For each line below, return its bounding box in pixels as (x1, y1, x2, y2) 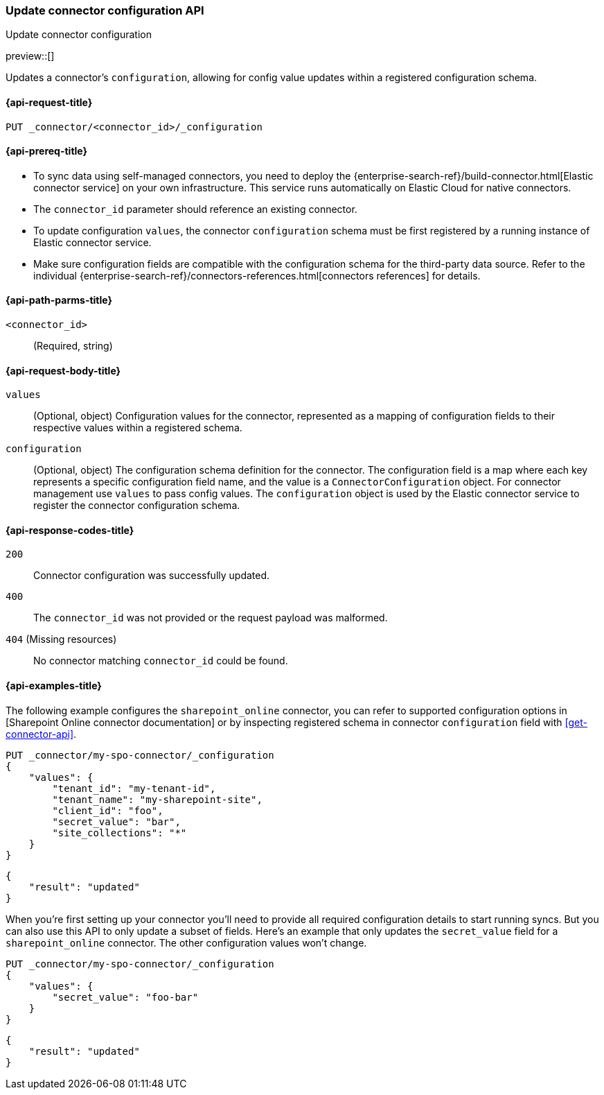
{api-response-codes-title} (6, 524, 134, 536)
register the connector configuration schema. (33, 499, 240, 512)
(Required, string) (33, 340, 113, 352)
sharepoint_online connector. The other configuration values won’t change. (6, 936, 367, 949)
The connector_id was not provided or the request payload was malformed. (33, 612, 388, 624)
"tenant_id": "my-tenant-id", (52, 782, 216, 794)
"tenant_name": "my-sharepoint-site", (52, 793, 263, 805)
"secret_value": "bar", (52, 816, 181, 827)
